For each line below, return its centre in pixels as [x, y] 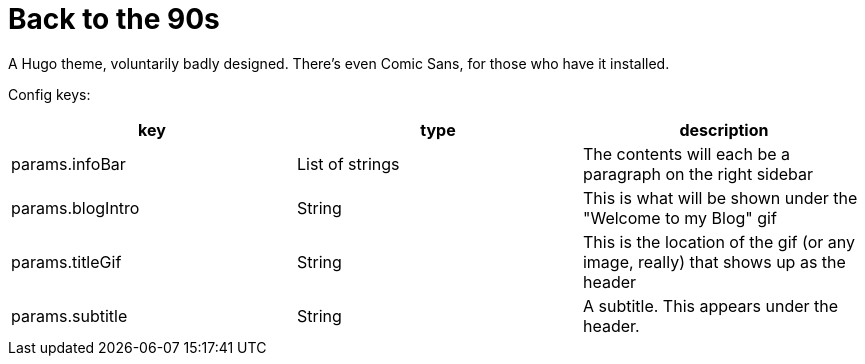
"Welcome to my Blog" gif [679, 217]
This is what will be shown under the [720, 197]
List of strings [348, 163]
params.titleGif [66, 261]
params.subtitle [69, 315]
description [724, 129]
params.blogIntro [75, 207]
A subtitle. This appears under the [710, 305]
